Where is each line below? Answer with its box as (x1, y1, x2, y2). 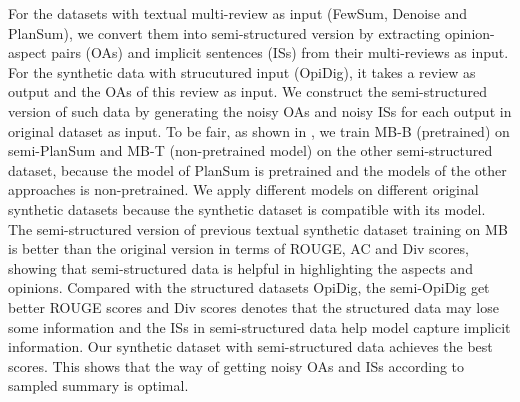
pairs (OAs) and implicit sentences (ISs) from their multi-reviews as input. (51, 42, 509, 63)
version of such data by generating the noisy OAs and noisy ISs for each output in (8, 100, 512, 121)
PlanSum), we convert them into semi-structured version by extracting (8, 22, 441, 43)
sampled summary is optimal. (8, 375, 189, 396)
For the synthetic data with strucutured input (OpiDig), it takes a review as (8, 61, 476, 82)
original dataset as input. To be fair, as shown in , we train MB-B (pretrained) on (8, 120, 510, 141)
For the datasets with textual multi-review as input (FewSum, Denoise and (8, 3, 468, 23)
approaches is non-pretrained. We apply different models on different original (8, 179, 479, 200)
